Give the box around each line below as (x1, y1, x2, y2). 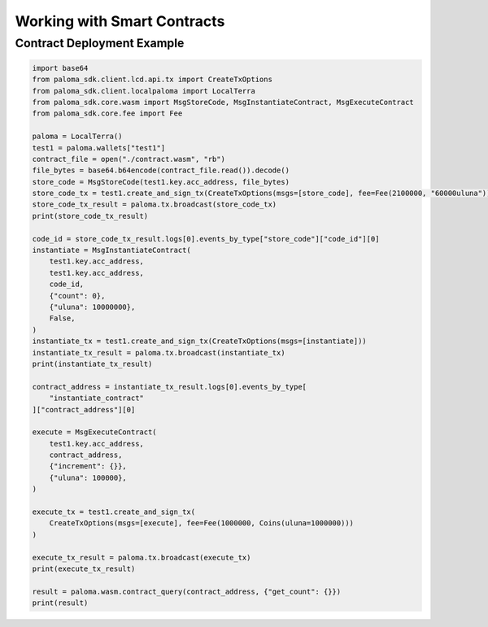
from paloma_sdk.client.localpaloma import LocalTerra (32, 86, 255, 95)
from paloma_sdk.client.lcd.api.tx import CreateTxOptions (32, 75, 272, 85)
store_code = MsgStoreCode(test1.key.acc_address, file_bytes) (32, 177, 290, 186)
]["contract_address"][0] (32, 405, 136, 414)
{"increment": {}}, (49, 462, 128, 471)
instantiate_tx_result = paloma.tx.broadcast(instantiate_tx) (32, 348, 285, 357)
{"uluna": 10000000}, (49, 303, 136, 311)
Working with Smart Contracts (15, 12, 225, 30)
